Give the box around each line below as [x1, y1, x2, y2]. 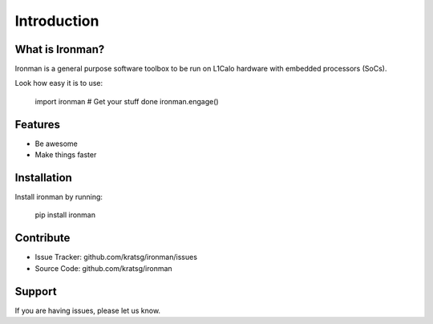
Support [14, 285, 57, 298]
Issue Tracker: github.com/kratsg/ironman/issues [34, 253, 198, 262]
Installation [14, 171, 72, 184]
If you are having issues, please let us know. [14, 306, 160, 315]
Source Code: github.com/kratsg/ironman [34, 263, 172, 273]
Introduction [14, 12, 99, 30]
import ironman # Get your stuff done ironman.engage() [34, 96, 220, 106]
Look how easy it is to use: [14, 79, 103, 88]
